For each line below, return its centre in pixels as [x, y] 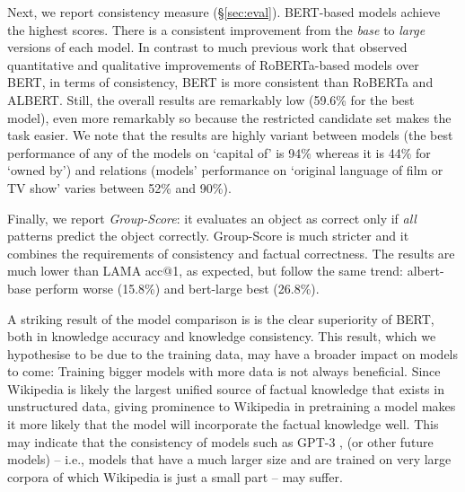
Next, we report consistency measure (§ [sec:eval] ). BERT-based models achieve [224, 12]
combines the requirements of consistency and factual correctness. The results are [231, 253]
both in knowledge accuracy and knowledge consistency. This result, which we [222, 336]
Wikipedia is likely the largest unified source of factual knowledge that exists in [226, 388]
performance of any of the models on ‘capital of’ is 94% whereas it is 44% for [219, 152]
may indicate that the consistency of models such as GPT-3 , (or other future [220, 441]
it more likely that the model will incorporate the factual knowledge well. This [223, 424]
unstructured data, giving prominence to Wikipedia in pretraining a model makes [232, 406]
